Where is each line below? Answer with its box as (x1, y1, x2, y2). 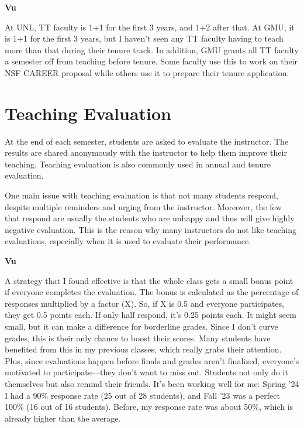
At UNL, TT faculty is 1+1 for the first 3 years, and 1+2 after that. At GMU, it (5, 20, 295, 33)
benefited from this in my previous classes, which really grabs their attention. (5, 343, 282, 355)
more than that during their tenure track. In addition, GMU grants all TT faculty (5, 43, 299, 56)
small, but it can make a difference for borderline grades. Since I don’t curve (5, 320, 278, 332)
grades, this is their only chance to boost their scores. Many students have (5, 331, 271, 344)
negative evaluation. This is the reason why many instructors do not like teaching (5, 223, 297, 235)
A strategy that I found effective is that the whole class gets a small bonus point (5, 274, 293, 286)
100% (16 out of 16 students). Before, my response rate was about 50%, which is (5, 400, 293, 413)
